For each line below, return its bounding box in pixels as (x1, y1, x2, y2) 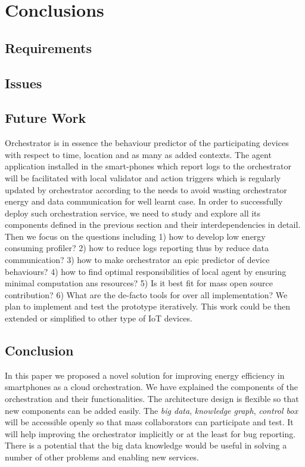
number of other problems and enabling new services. (5, 451, 199, 463)
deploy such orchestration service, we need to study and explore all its (5, 206, 261, 219)
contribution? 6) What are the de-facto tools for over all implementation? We (5, 288, 288, 301)
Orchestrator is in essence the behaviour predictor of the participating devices (5, 137, 289, 149)
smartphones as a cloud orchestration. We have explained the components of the (5, 381, 298, 393)
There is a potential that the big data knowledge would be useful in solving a (5, 439, 287, 451)
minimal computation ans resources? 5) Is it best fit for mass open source (5, 277, 273, 289)
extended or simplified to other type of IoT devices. (5, 312, 192, 324)
